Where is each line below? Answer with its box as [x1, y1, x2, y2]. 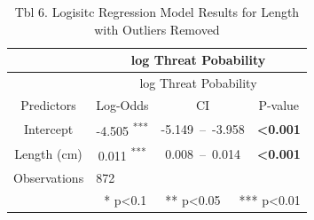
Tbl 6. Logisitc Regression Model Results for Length [14, 3, 300, 20]
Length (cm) [14, 145, 82, 163]
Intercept [23, 119, 74, 137]
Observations [13, 168, 84, 186]
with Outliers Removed [94, 20, 220, 38]
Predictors [20, 95, 76, 114]
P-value [258, 95, 300, 114]
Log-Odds [96, 95, 149, 114]
